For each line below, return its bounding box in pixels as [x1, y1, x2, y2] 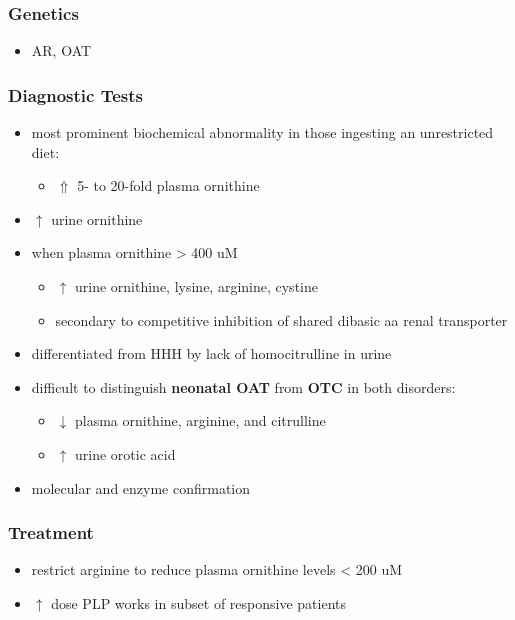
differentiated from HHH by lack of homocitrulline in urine [31, 343, 392, 364]
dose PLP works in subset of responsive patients [51, 592, 346, 613]
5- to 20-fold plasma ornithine [77, 175, 260, 196]
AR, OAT [31, 40, 92, 61]
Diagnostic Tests [8, 82, 143, 107]
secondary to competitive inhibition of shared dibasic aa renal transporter [55, 309, 508, 330]
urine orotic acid [74, 443, 176, 464]
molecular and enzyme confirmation [31, 477, 251, 498]
